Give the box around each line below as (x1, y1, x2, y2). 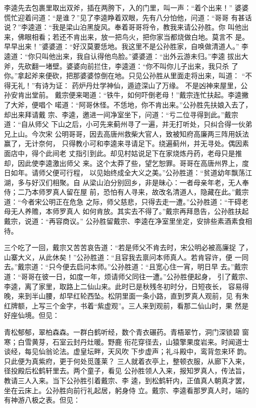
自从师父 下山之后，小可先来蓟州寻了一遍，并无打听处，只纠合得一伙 (21, 119, 246, 129)
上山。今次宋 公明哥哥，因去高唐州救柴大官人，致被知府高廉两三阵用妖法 (10, 128, 249, 139)
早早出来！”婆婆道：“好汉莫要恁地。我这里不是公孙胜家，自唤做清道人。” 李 (4, 41, 249, 51)
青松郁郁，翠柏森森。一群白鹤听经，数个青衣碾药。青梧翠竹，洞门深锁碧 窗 (4, 327, 249, 337)
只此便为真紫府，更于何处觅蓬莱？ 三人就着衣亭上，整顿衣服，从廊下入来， (4, 356, 249, 366)
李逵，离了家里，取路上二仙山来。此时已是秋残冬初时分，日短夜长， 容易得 (4, 281, 249, 291)
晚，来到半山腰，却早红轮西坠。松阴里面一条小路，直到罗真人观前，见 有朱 (4, 291, 249, 301)
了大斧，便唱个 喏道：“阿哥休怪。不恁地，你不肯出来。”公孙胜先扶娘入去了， (4, 99, 252, 109)
